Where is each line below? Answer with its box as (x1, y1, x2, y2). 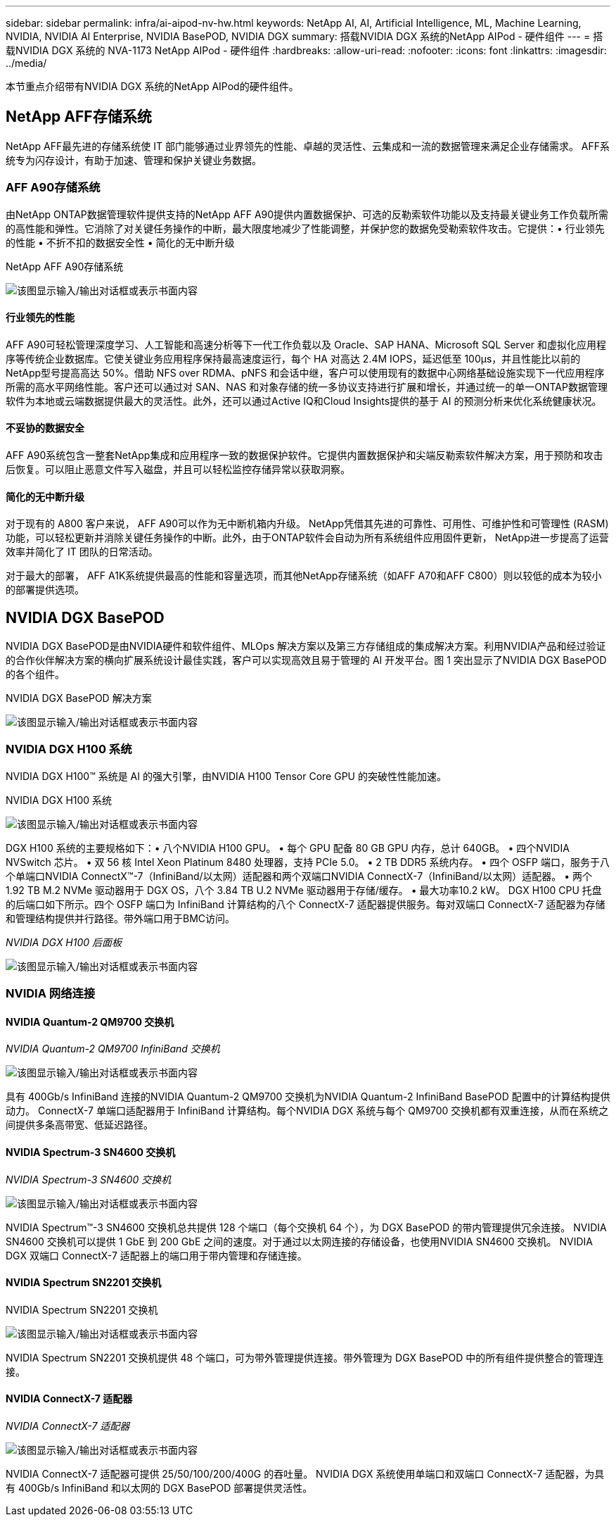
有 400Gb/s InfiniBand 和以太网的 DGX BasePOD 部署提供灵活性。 (6, 1482, 313, 1495)
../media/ (6, 57, 47, 69)
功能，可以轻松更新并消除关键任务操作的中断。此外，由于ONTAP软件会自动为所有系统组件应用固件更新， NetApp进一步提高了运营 (6, 532, 609, 544)
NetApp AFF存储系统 (6, 108, 152, 126)
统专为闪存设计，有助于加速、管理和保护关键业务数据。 (6, 153, 262, 166)
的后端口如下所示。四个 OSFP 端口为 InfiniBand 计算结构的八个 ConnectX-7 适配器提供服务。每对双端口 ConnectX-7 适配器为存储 (6, 898, 605, 910)
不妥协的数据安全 (6, 422, 84, 434)
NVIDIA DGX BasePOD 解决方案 (6, 692, 152, 705)
